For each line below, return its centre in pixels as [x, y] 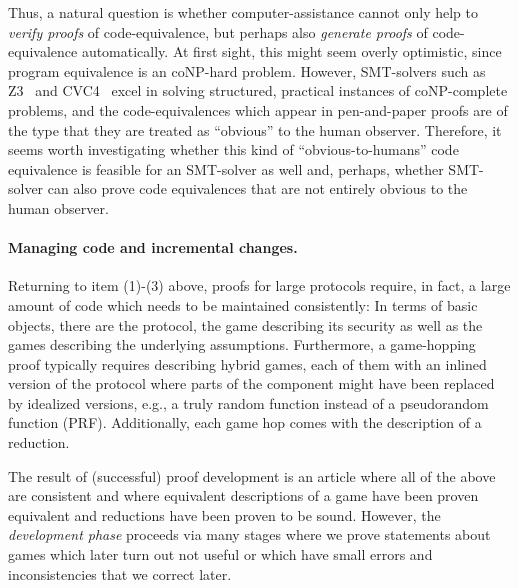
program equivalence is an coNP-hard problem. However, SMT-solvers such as [247, 70]
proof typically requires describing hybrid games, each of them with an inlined [247, 363]
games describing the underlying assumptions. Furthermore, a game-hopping [242, 344]
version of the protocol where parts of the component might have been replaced [251, 383]
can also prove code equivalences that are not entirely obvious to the [257, 188]
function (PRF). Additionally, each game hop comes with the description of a [245, 422]
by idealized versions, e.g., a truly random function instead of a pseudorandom [248, 402]
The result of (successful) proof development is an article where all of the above [252, 475]
